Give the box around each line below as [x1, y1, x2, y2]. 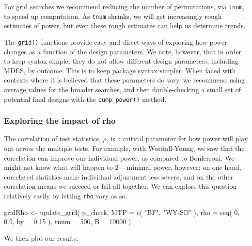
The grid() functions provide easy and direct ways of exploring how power [4, 36, 227, 47]
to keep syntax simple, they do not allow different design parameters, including [4, 56, 238, 66]
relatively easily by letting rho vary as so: [4, 190, 127, 200]
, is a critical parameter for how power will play [106, 133, 248, 144]
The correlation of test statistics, [4, 133, 101, 144]
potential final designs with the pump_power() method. [4, 94, 167, 104]
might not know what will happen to [4, 162, 113, 172]
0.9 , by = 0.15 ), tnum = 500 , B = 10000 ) [4, 216, 131, 227]
